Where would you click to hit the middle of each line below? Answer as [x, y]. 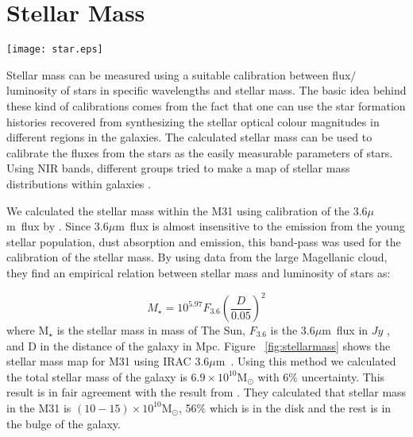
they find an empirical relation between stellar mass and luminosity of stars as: [199, 272]
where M [28, 330]
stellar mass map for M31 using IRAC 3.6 [108, 361]
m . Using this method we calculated [306, 361]
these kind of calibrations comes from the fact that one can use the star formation [206, 105]
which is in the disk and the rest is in [300, 407]
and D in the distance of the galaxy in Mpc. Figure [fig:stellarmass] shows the [199, 345]
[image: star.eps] [55, 50]
